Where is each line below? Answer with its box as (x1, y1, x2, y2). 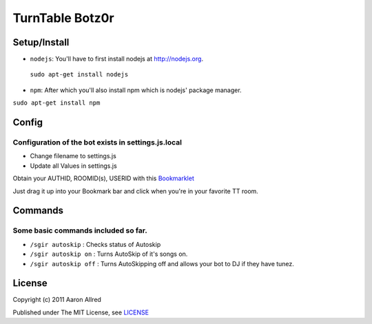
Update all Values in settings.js (30, 162, 117, 170)
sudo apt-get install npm (12, 99, 101, 107)
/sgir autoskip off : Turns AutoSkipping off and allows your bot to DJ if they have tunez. (30, 259, 294, 268)
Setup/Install (12, 36, 70, 48)
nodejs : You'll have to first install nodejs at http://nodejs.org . (30, 55, 203, 63)
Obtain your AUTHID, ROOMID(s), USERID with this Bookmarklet (12, 174, 194, 182)
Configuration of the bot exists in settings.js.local (12, 138, 183, 147)
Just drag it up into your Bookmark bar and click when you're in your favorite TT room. (12, 186, 258, 195)
